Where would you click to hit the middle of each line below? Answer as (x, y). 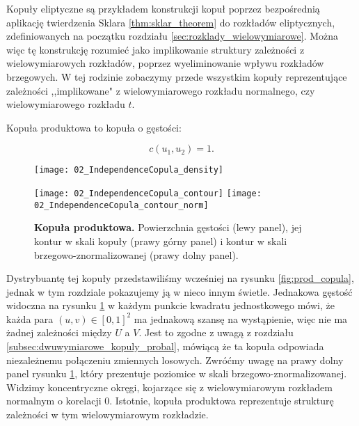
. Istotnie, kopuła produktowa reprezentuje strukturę (222, 401)
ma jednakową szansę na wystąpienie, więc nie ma (241, 318)
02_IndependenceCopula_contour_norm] (121, 205)
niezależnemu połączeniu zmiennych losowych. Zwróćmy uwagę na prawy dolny (175, 360)
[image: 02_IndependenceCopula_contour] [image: (148, 194)
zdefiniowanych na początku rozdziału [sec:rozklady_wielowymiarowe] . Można (173, 36)
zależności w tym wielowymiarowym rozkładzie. (107, 415)
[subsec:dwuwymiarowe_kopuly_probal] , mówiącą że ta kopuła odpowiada (165, 346)
